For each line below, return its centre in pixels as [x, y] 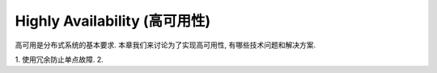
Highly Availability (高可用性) [113, 21]
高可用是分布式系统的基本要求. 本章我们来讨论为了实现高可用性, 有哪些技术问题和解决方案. [165, 45]
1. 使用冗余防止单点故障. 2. [59, 59]
